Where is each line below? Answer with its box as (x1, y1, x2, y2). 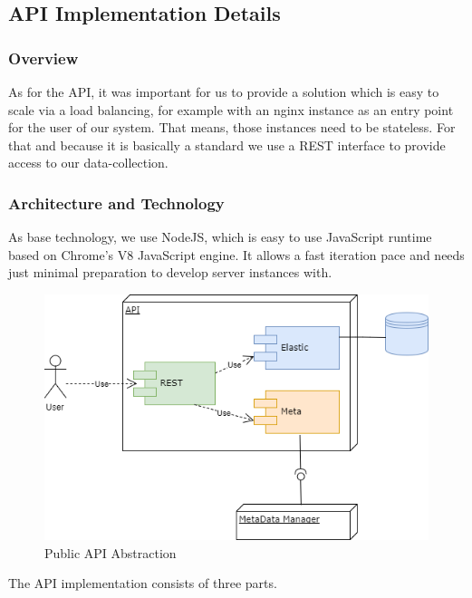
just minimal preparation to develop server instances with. (8, 263, 332, 282)
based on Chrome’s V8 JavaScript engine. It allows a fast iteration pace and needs (8, 245, 465, 264)
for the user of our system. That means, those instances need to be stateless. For (8, 118, 456, 137)
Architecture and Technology (8, 191, 225, 214)
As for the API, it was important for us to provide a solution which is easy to (8, 82, 439, 101)
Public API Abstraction (44, 543, 177, 562)
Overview (8, 46, 79, 69)
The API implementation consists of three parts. (8, 574, 277, 593)
